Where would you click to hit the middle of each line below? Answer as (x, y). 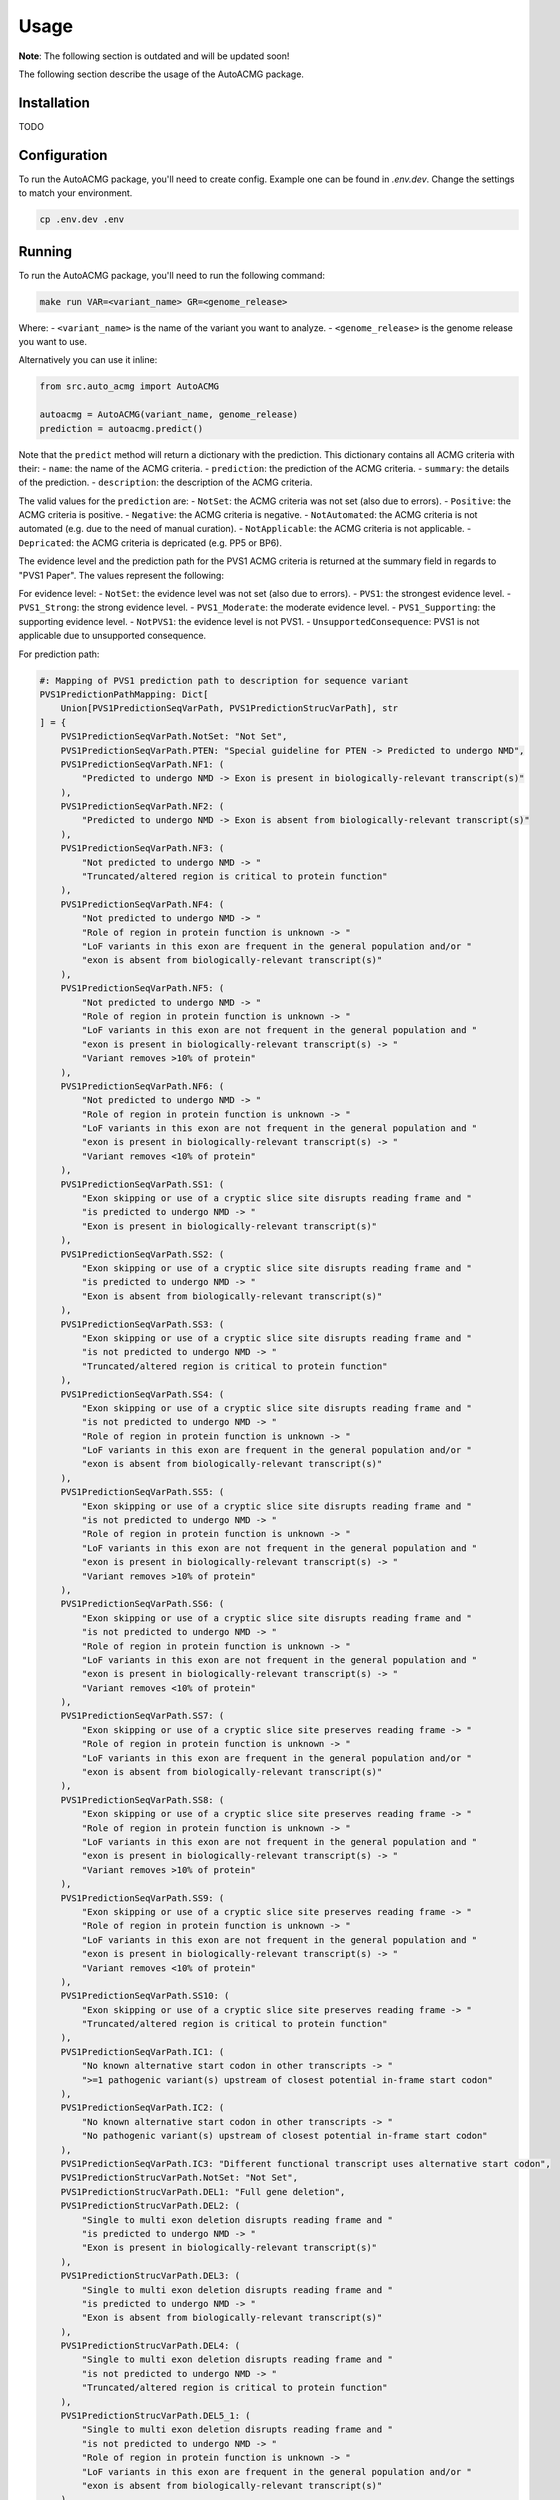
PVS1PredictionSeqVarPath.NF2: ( (142, 806)
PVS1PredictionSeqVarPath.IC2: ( (142, 2108)
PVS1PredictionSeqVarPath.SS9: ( (142, 1898)
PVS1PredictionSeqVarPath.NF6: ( (142, 1086)
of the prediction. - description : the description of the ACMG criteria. (165, 482)
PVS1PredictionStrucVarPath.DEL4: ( (150, 2346)
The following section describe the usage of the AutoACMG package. (161, 74)
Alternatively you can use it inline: (88, 360)
